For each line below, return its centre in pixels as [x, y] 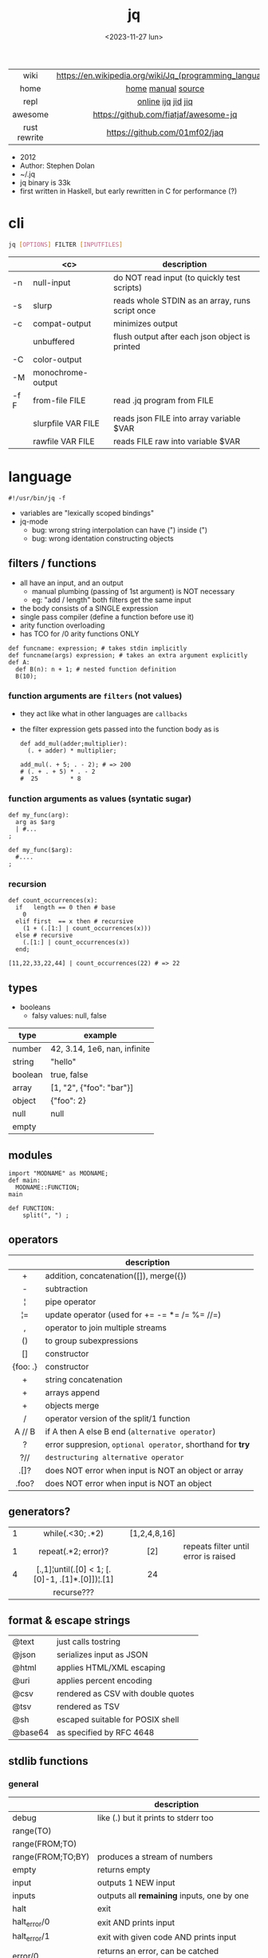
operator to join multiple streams [106, 1327]
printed [127, 347]
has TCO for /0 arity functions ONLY [79, 633]
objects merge [72, 1405]
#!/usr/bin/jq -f [37, 498]
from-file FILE [59, 400]
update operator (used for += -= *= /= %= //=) [133, 1314]
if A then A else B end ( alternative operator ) [130, 1431]
